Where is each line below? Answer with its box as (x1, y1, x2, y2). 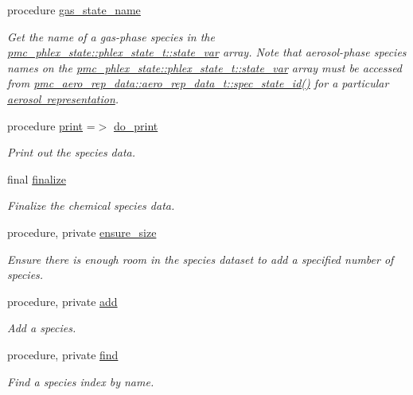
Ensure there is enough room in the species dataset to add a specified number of (7, 250, 394, 267)
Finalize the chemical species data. (7, 197, 175, 214)
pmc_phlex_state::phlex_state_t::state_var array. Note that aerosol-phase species (7, 44, 407, 60)
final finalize (7, 170, 66, 187)
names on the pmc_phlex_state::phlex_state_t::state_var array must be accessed (7, 59, 403, 76)
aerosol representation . (7, 90, 119, 106)
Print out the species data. (7, 144, 136, 161)
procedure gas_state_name (7, 2, 141, 17)
